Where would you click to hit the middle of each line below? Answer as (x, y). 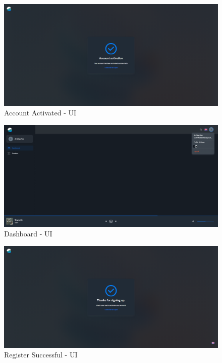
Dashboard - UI (28, 234)
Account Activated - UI (40, 113)
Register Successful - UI (41, 355)
